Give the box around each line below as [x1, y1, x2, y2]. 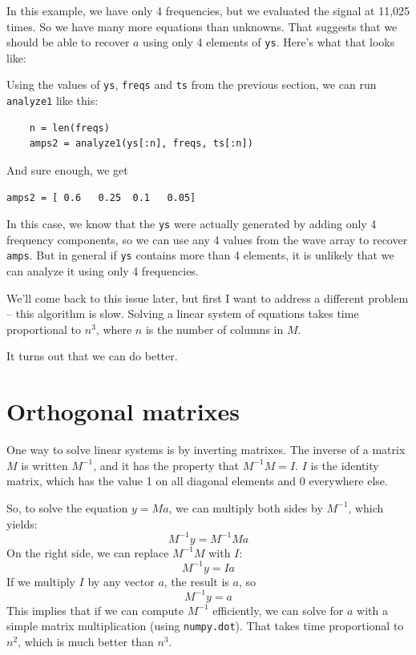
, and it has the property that [93, 456, 240, 473]
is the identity [310, 456, 379, 473]
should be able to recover [6, 34, 130, 50]
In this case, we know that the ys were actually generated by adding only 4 [6, 215, 377, 232]
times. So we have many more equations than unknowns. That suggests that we [6, 18, 398, 34]
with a [357, 601, 388, 618]
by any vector [87, 573, 155, 589]
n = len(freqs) [29, 122, 110, 134]
